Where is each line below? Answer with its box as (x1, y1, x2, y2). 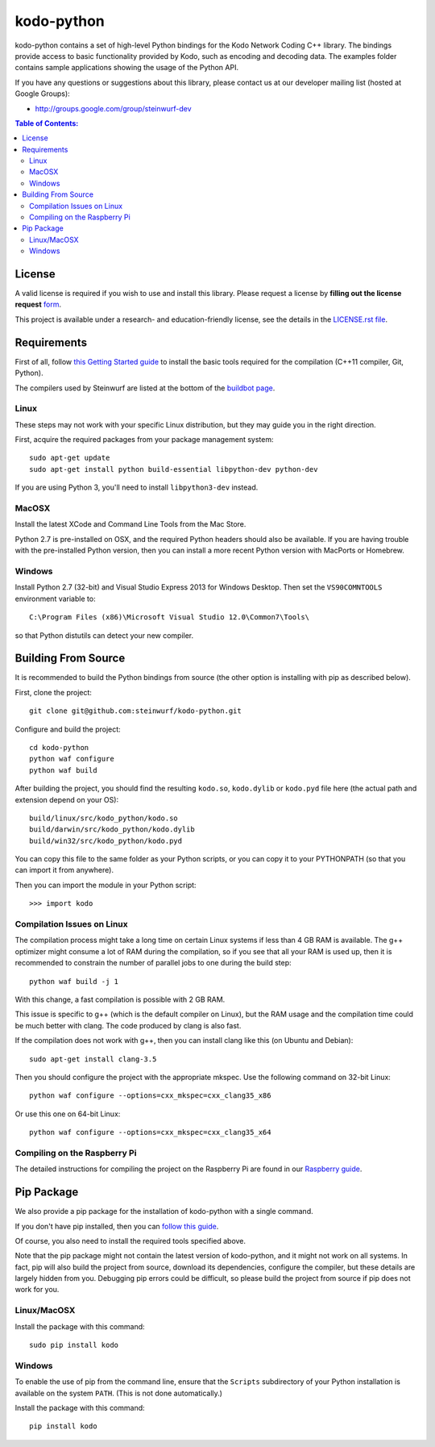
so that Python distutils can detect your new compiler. (14, 630, 194, 640)
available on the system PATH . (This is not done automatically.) (14, 1388, 223, 1398)
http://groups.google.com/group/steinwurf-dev (35, 103, 193, 113)
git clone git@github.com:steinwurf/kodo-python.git (29, 707, 242, 715)
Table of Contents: (14, 118, 79, 128)
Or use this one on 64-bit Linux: (14, 1109, 121, 1119)
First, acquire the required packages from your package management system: (14, 435, 274, 444)
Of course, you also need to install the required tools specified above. (14, 1236, 246, 1245)
